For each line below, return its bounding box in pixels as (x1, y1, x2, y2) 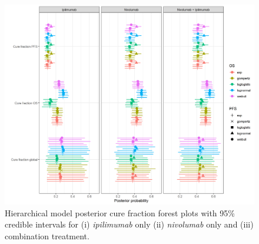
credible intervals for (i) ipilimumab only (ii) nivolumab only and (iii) (5, 218, 254, 230)
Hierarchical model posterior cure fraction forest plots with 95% (5, 206, 235, 219)
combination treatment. (5, 229, 89, 242)
